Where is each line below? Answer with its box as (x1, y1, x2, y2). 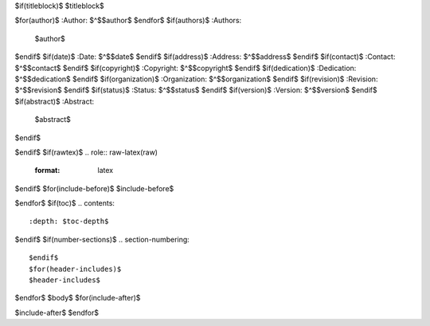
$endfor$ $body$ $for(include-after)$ (14, 293, 141, 303)
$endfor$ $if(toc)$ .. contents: (14, 198, 115, 208)
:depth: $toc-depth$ (29, 217, 109, 226)
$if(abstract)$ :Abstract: (14, 96, 95, 106)
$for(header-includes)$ (29, 264, 122, 273)
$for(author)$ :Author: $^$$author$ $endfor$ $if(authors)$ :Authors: (14, 16, 242, 26)
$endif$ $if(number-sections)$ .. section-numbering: (14, 234, 190, 244)
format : (34, 166, 61, 175)
